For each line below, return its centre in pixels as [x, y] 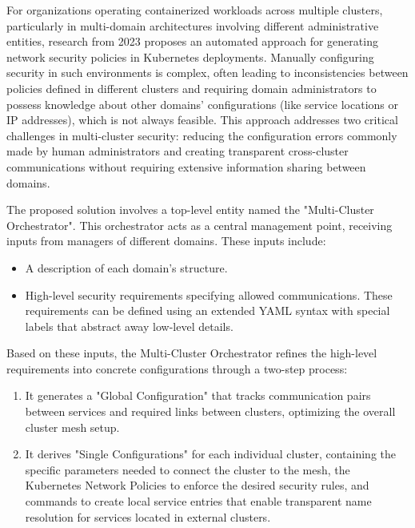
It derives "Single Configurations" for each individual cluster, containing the [210, 454]
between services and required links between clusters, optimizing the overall [210, 411]
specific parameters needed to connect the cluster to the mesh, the [188, 469]
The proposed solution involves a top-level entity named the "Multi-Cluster [190, 210]
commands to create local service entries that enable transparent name [198, 501]
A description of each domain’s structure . [126, 267]
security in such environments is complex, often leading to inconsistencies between [207, 73]
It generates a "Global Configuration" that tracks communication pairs [198, 395]
